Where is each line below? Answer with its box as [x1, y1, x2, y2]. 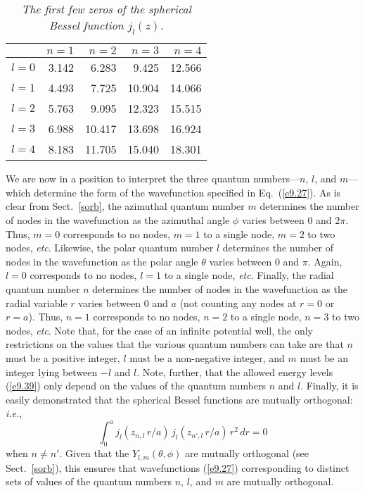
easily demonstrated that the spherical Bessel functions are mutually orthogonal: [6, 392, 353, 406]
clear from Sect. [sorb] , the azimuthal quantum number [6, 199, 245, 213]
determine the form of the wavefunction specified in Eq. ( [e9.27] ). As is [34, 185, 341, 199]
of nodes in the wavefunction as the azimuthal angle [6, 212, 230, 227]
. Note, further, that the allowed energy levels [136, 364, 333, 379]
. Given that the [59, 446, 129, 461]
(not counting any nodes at [179, 295, 297, 310]
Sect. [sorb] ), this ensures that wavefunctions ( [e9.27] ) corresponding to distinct [6, 460, 350, 475]
